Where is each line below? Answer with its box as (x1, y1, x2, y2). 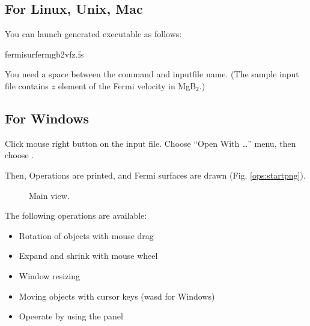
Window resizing (19, 269, 81, 282)
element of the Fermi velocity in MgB (58, 79, 196, 92)
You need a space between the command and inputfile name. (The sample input (5, 68, 299, 80)
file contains (5, 79, 49, 92)
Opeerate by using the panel (19, 310, 123, 322)
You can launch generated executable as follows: (5, 28, 182, 40)
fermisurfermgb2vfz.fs (5, 47, 84, 60)
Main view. (29, 189, 70, 201)
